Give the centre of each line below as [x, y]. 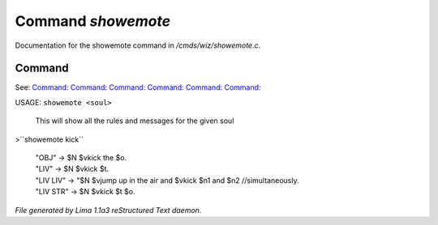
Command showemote [93, 21]
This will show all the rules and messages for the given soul [135, 121]
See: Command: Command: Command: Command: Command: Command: [138, 87]
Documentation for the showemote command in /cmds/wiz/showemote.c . [138, 45]
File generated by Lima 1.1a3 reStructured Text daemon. [108, 210]
